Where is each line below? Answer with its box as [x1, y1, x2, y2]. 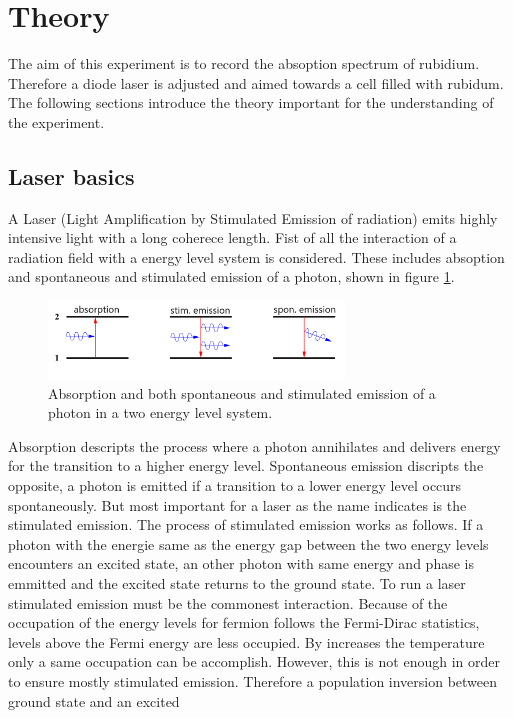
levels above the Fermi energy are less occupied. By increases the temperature [8, 631, 485, 652]
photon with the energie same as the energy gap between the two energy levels [8, 533, 489, 554]
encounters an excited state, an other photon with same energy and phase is [8, 553, 474, 574]
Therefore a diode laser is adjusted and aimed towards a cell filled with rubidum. [8, 72, 504, 93]
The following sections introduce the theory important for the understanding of [8, 92, 494, 113]
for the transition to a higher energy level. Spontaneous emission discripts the [8, 455, 484, 476]
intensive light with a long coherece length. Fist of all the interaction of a [8, 227, 457, 248]
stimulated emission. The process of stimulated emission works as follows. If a [8, 514, 484, 535]
